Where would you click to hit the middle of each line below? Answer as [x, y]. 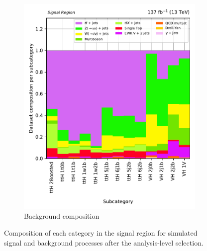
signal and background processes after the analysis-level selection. [104, 242]
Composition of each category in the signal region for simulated [101, 232]
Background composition [62, 216]
